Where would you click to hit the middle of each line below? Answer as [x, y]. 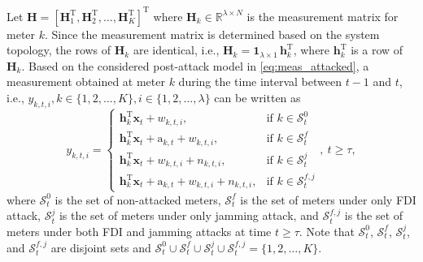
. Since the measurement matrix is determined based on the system [212, 34]
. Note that [327, 231]
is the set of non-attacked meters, [138, 199]
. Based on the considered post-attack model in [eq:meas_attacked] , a [195, 65]
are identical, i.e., [176, 50]
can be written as [257, 97]
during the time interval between [260, 82]
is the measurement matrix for [323, 16]
